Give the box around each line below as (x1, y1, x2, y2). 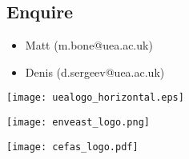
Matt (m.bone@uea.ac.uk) (25, 37, 153, 54)
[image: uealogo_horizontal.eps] (6, 92, 184, 104)
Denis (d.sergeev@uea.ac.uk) (25, 63, 165, 80)
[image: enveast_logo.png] (6, 117, 150, 129)
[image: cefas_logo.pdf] (6, 141, 139, 153)
